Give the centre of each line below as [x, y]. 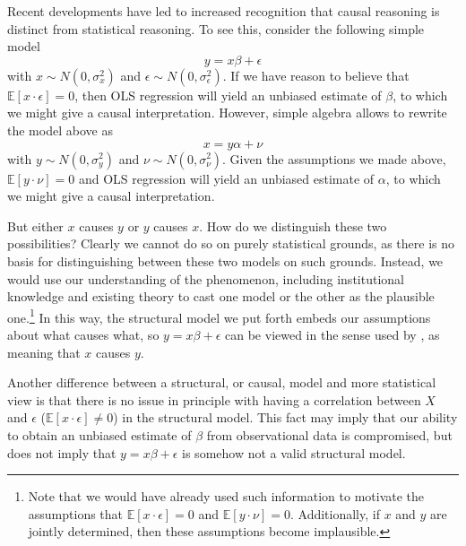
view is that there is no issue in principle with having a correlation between [214, 399]
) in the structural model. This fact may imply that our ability [285, 417]
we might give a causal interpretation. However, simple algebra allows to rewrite [227, 113]
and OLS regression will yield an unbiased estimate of [226, 178]
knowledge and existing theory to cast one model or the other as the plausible [221, 296]
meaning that [44, 352]
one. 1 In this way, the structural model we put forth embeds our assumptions [219, 316]
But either [35, 225]
